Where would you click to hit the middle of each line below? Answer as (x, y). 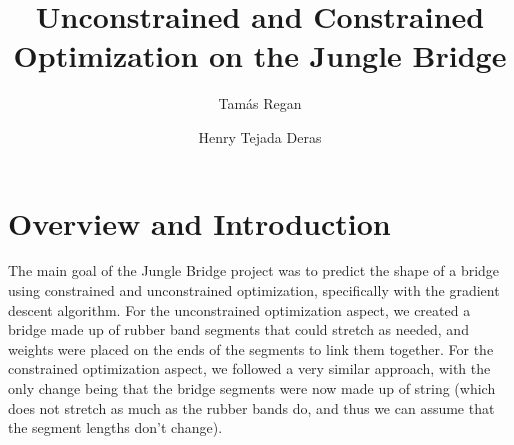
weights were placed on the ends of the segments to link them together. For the (251, 348)
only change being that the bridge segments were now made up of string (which (252, 388)
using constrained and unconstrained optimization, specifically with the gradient (254, 290)
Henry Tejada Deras (260, 136)
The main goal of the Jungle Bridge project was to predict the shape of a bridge (254, 270)
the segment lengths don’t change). (115, 427)
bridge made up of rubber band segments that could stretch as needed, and (238, 329)
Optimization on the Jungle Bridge (260, 55)
